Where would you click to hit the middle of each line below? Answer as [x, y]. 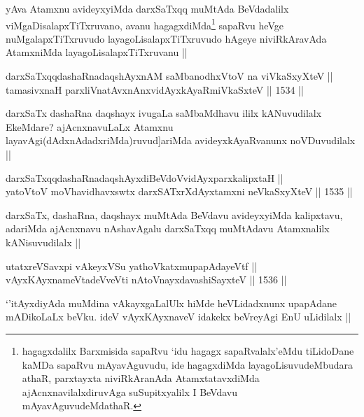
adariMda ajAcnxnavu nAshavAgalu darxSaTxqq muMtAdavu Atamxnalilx [168, 228]
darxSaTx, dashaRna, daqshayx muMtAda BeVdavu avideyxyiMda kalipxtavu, [174, 214]
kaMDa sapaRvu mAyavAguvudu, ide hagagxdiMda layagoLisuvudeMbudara [188, 364]
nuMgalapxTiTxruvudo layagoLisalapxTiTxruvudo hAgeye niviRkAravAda [166, 38]
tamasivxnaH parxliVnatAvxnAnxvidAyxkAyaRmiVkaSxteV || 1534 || [155, 89]
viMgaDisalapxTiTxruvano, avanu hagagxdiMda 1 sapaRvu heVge [145, 24]
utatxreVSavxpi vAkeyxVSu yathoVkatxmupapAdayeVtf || [132, 266]
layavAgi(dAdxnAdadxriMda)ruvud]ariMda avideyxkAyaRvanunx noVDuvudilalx [181, 140]
